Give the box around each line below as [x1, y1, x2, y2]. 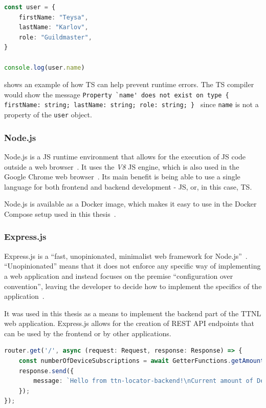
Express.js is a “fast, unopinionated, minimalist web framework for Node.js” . [4, 250, 248, 261]
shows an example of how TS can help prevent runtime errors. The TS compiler [4, 79, 254, 90]
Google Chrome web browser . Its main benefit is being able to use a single [4, 171, 240, 182]
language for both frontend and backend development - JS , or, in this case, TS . [4, 181, 252, 192]
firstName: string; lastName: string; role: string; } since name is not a [4, 99, 259, 110]
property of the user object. [4, 109, 92, 120]
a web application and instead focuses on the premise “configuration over [4, 270, 233, 281]
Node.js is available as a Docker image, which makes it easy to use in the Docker [4, 198, 257, 209]
